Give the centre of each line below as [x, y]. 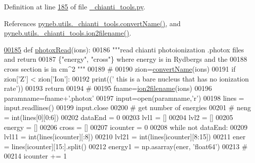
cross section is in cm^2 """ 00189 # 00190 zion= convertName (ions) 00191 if [120, 68]
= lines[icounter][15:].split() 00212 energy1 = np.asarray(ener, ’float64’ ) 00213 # [126, 146]
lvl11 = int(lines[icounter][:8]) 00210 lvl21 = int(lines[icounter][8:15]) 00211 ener [125, 137]
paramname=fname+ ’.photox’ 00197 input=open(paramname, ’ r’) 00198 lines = [124, 98]
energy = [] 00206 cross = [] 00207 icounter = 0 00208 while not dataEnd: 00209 [126, 127]
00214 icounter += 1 [36, 156]
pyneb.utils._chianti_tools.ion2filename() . [68, 33]
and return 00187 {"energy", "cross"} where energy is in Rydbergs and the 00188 [126, 59]
